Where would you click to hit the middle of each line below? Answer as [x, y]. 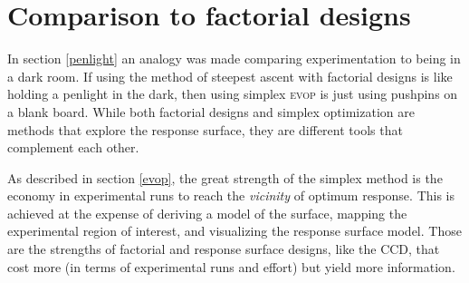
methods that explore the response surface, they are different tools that [205, 129]
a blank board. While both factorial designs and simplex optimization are [211, 111]
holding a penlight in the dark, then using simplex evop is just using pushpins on [233, 94]
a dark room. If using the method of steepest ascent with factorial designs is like [230, 76]
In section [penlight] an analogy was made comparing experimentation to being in [234, 59]
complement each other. [73, 147]
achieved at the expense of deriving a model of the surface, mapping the [207, 213]
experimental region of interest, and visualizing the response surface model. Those [234, 231]
